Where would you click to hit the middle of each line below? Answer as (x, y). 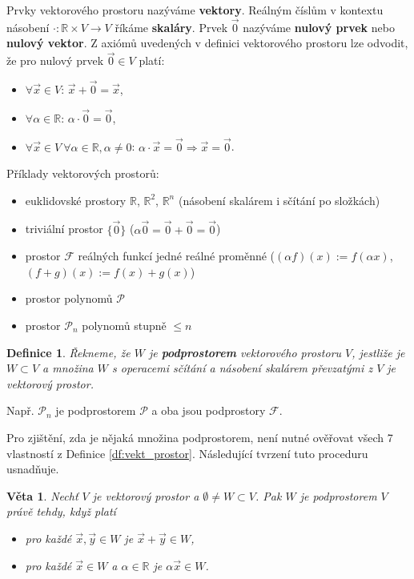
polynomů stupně (124, 326)
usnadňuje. (33, 469)
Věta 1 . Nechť (42, 495)
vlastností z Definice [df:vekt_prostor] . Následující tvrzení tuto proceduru (187, 453)
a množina (68, 368)
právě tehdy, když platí (61, 511)
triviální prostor (64, 229)
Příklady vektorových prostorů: (83, 173)
